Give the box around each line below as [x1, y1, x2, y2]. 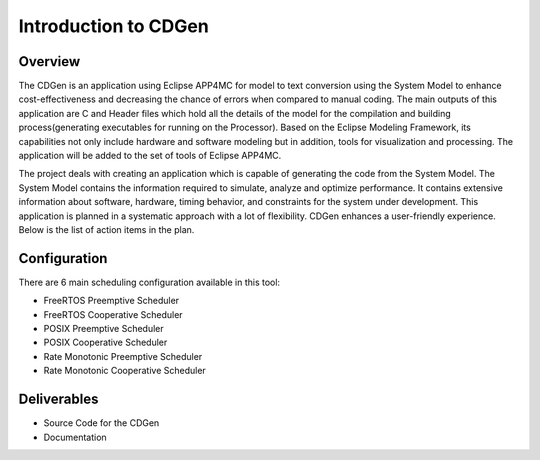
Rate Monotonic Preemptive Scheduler [43, 350, 203, 362]
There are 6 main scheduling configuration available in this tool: [18, 276, 280, 288]
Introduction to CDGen [18, 15, 209, 37]
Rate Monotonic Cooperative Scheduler [43, 365, 207, 377]
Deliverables [18, 391, 99, 408]
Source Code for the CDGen [43, 417, 160, 429]
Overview [18, 53, 81, 70]
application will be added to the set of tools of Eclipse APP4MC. [18, 150, 282, 162]
